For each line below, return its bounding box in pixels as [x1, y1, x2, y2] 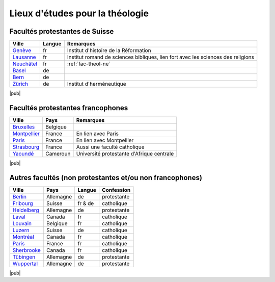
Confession [102, 186, 131, 193]
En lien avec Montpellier [76, 137, 134, 144]
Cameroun [45, 150, 71, 157]
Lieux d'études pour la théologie [9, 8, 149, 19]
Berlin [12, 193, 27, 200]
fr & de [77, 199, 94, 207]
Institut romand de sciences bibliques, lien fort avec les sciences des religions [67, 54, 255, 61]
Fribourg [12, 199, 33, 207]
